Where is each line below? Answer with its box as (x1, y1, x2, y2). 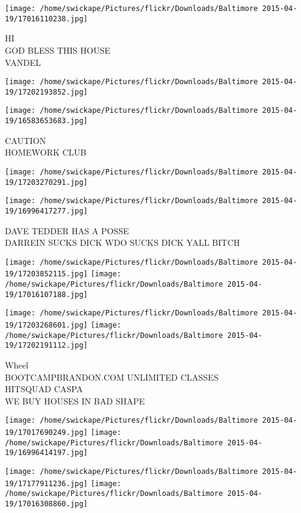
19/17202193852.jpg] (5, 87, 88, 96)
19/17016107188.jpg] (5, 290, 88, 299)
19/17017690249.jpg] (5, 428, 88, 437)
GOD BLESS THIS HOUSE (5, 43, 110, 56)
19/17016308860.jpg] (5, 499, 88, 508)
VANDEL (5, 56, 41, 68)
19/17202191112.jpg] (5, 341, 88, 350)
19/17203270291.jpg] (5, 178, 88, 187)
